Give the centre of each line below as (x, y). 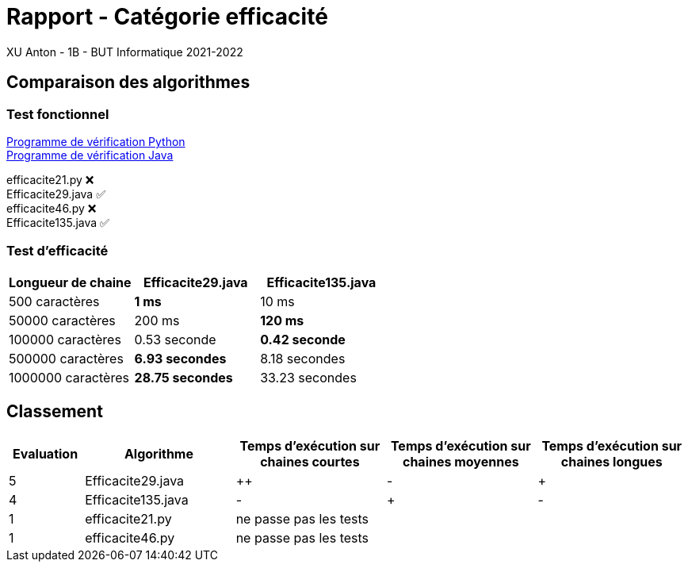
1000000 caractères (69, 377)
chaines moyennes (461, 461)
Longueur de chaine (70, 282)
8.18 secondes (303, 358)
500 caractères (54, 301)
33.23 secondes (308, 377)
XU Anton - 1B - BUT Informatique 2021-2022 (125, 52)
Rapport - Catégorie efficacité (167, 17)
